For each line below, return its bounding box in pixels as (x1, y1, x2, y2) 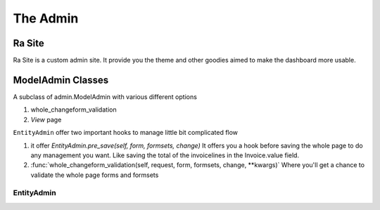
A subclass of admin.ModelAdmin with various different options (13, 92, 197, 101)
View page (30, 115, 62, 124)
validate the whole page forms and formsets (30, 171, 159, 179)
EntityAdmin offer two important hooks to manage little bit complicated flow (13, 129, 239, 137)
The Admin (13, 11, 79, 26)
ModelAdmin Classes (13, 74, 109, 86)
